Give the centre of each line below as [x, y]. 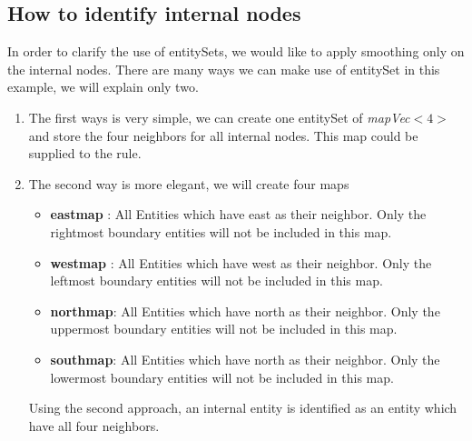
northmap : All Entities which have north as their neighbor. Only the [245, 311]
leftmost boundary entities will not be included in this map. [216, 281]
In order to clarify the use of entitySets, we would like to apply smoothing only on [236, 51]
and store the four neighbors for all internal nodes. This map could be [223, 135]
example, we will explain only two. [103, 87]
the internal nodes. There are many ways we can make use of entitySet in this [224, 69]
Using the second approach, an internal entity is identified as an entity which [243, 408]
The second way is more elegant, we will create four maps [189, 183]
